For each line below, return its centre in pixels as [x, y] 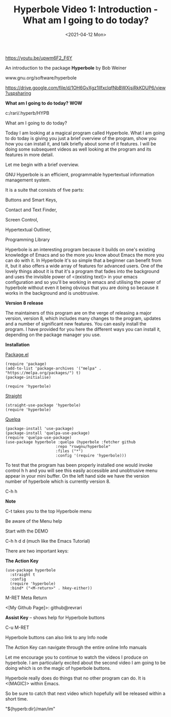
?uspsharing [18, 93]
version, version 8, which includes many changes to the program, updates [83, 318]
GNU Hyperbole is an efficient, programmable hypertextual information [80, 174]
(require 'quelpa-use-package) [39, 437]
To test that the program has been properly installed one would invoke [79, 465]
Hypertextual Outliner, [29, 230]
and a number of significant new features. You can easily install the [76, 323]
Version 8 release [24, 303]
